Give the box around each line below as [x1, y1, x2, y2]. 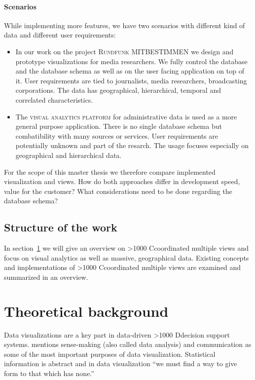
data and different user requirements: [4, 30, 116, 40]
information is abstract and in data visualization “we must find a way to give [4, 358, 237, 369]
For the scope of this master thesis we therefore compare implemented [4, 166, 216, 177]
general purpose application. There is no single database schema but [15, 121, 222, 131]
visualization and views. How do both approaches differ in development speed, [4, 176, 240, 187]
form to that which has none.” [4, 368, 94, 378]
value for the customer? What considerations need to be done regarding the [4, 186, 232, 196]
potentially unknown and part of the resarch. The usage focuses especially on [15, 140, 249, 151]
